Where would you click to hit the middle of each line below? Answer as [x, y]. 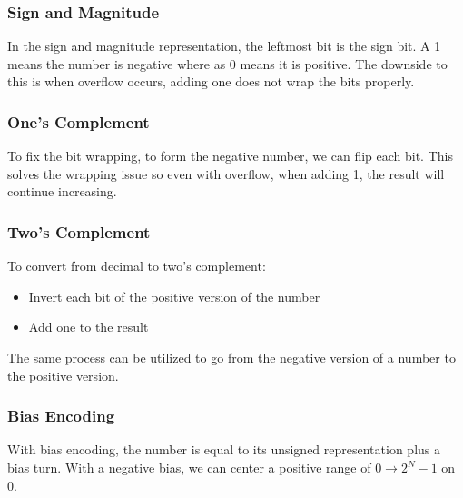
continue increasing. [62, 191]
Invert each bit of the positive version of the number [174, 296]
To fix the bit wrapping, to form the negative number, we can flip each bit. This [230, 156]
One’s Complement [79, 121]
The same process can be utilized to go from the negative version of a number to [231, 357]
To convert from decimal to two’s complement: [137, 266]
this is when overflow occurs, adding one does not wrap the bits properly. [211, 81]
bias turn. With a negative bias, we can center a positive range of [189, 467]
